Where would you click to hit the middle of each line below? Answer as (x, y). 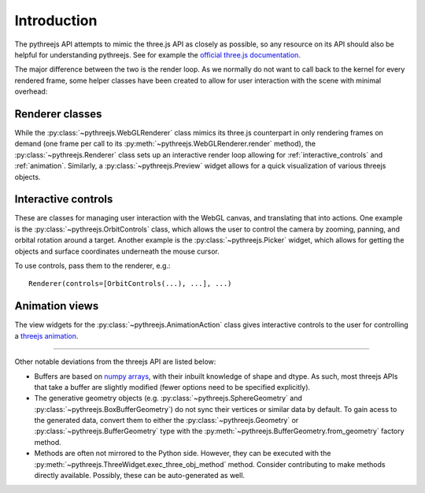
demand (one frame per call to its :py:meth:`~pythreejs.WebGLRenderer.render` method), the (165, 144)
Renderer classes (58, 114)
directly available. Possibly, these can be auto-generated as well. (140, 476)
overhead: (31, 91)
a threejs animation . (46, 335)
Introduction (56, 20)
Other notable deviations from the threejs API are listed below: (115, 361)
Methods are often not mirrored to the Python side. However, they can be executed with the (183, 454)
